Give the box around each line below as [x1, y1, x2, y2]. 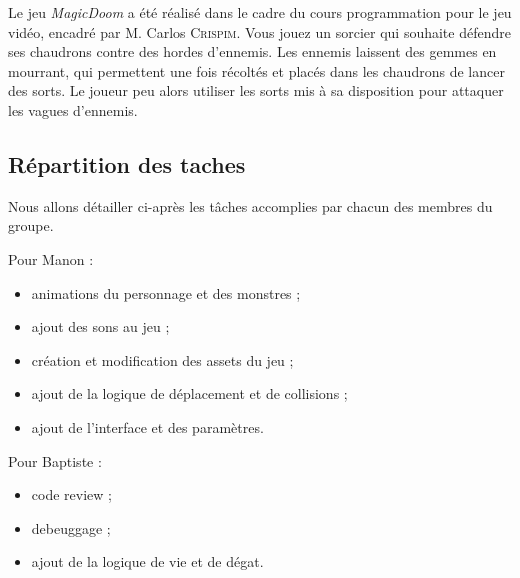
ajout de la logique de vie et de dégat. [31, 551, 264, 572]
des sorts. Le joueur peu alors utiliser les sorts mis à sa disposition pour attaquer [8, 80, 504, 101]
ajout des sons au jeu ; [31, 316, 170, 337]
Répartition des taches [8, 148, 246, 179]
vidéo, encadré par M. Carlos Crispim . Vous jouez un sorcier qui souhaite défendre [8, 21, 511, 42]
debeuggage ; [31, 517, 111, 538]
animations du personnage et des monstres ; [31, 282, 301, 303]
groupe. [8, 215, 54, 236]
